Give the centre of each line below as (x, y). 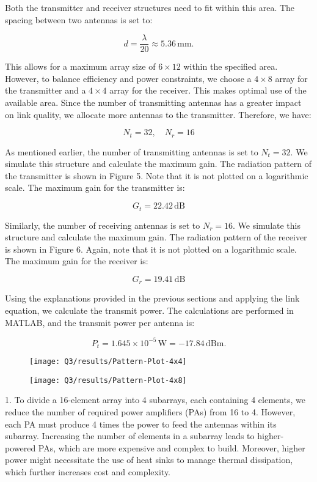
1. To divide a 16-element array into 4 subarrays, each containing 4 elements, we (155, 400)
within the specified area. (231, 66)
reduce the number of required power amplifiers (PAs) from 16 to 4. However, (150, 411)
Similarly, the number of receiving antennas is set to (103, 225)
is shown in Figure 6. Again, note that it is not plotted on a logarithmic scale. (151, 249)
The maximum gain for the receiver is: (77, 261)
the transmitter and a (46, 90)
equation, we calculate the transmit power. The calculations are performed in (149, 310)
